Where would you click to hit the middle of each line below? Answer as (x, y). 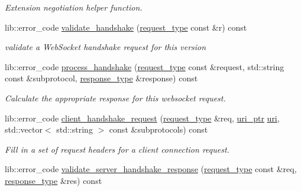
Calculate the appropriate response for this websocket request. (115, 98)
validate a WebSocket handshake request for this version (106, 47)
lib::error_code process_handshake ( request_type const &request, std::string (145, 66)
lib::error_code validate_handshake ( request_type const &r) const (126, 27)
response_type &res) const (54, 180)
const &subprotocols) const (158, 129)
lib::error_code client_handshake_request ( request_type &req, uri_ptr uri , (142, 118)
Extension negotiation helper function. (74, 7)
